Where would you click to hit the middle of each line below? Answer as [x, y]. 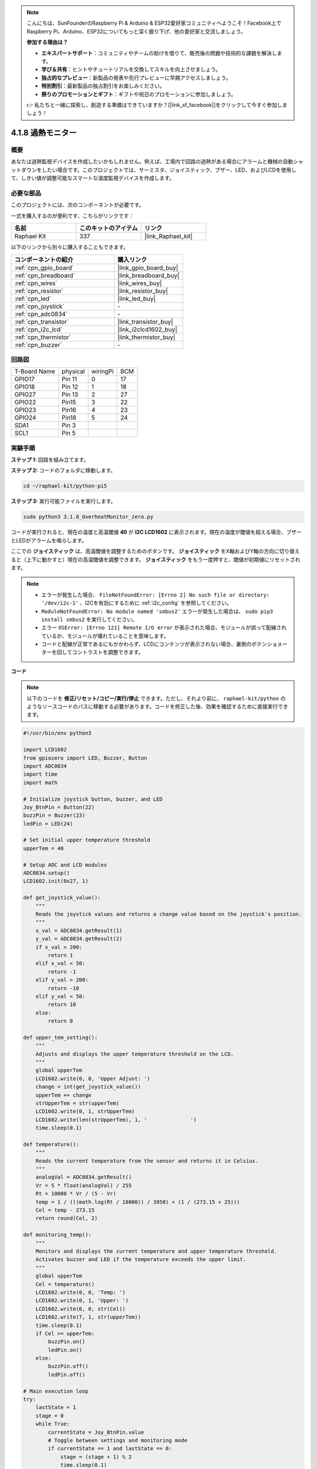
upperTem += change [64, 1095]
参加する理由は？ [47, 42]
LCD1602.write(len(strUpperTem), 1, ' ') [116, 1120]
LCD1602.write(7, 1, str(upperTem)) [88, 1317]
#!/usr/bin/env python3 [58, 733]
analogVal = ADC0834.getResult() [84, 1177]
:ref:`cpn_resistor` [39, 291]
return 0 [60, 1021]
